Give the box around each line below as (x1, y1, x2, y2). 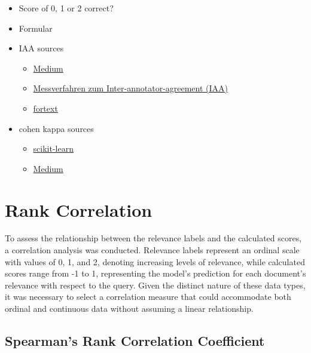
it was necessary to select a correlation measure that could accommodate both (5, 290, 291, 303)
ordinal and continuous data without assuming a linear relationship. (5, 302, 254, 315)
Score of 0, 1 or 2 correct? (19, 2, 114, 14)
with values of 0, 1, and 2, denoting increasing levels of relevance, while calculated (5, 255, 305, 268)
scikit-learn (33, 142, 74, 155)
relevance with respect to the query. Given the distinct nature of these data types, (5, 278, 306, 291)
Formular (19, 22, 53, 34)
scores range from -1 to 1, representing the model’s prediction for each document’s (5, 267, 306, 280)
